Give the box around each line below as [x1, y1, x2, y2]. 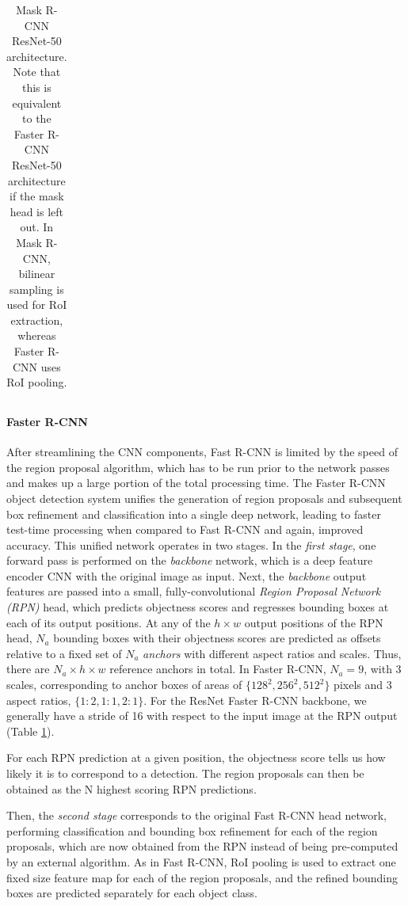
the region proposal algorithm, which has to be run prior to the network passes [6, 459, 390, 475]
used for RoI [6, 296, 67, 313]
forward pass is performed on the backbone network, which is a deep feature [6, 552, 373, 569]
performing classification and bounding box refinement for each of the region [6, 822, 378, 839]
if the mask [10, 188, 64, 204]
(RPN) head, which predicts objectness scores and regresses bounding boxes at [6, 599, 389, 615]
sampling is [10, 280, 64, 297]
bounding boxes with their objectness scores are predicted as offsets [53, 630, 381, 646]
